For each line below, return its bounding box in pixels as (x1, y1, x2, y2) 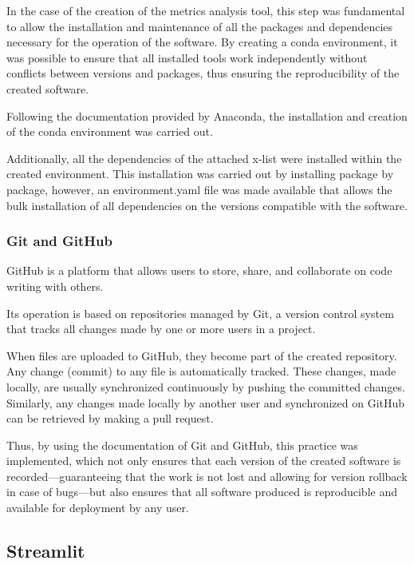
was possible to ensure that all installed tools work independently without (6, 49, 368, 66)
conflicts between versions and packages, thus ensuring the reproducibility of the (6, 65, 400, 81)
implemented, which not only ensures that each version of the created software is (6, 452, 401, 469)
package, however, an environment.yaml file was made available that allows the (6, 181, 392, 197)
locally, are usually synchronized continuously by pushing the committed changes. (6, 378, 405, 395)
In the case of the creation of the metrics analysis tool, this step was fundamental (6, 2, 405, 18)
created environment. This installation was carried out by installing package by (6, 165, 394, 182)
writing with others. (6, 277, 104, 294)
